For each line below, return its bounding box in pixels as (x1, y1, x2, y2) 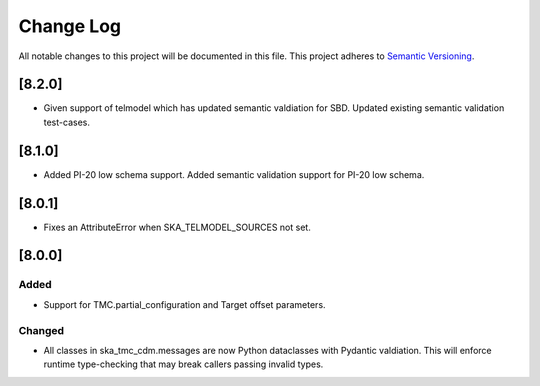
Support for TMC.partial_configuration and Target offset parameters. (43, 298, 326, 310)
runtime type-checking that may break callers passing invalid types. (43, 358, 324, 370)
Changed (18, 323, 65, 337)
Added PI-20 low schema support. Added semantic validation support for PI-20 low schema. (43, 168, 425, 180)
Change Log (18, 15, 122, 37)
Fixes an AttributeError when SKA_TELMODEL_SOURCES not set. (43, 221, 312, 233)
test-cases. (43, 116, 90, 128)
